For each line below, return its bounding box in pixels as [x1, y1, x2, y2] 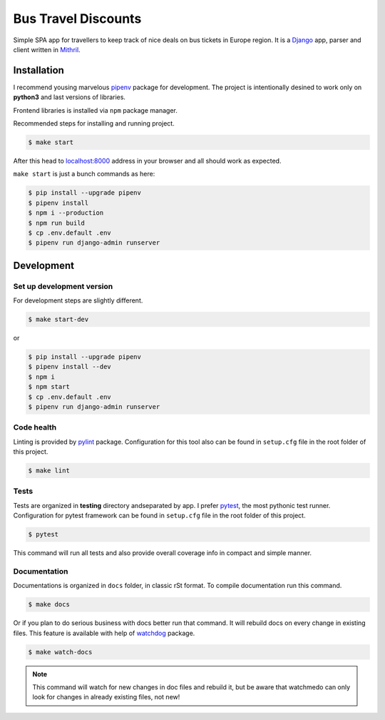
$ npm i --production [28, 209, 104, 217]
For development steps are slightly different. [13, 296, 143, 305]
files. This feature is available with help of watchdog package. [13, 629, 195, 637]
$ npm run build [28, 218, 86, 227]
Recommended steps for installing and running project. [13, 119, 175, 128]
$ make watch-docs [28, 648, 93, 656]
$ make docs [28, 600, 71, 609]
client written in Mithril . [13, 45, 81, 54]
